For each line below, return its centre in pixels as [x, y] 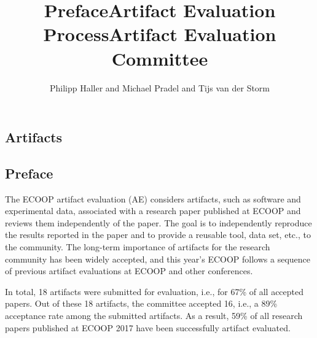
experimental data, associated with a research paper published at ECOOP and [153, 211]
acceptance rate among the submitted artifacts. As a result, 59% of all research [154, 316]
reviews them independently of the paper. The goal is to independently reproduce [158, 222]
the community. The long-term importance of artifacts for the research [138, 247]
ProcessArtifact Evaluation [160, 34]
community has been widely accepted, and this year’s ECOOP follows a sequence [158, 259]
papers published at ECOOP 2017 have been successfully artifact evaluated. [148, 327]
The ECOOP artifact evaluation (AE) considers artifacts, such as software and [153, 198]
